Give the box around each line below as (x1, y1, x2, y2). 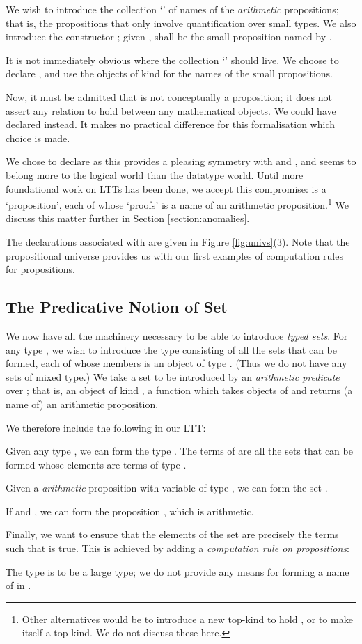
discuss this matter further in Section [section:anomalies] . (6, 211, 250, 226)
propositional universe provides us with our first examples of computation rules (6, 248, 343, 262)
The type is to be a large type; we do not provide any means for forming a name (6, 564, 349, 579)
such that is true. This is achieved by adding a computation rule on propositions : (6, 541, 349, 556)
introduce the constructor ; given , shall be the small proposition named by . (6, 29, 332, 44)
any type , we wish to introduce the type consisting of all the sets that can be (6, 342, 337, 356)
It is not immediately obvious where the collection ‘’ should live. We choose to (6, 52, 339, 67)
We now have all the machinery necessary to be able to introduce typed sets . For (6, 328, 348, 343)
